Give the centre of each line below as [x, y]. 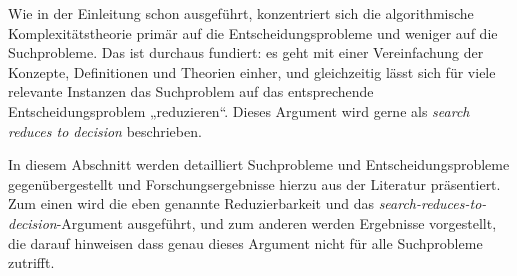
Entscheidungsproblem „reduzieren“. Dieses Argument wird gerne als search [239, 110]
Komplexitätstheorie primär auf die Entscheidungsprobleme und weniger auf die [253, 32]
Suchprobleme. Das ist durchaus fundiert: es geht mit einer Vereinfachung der [246, 52]
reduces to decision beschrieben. [105, 130]
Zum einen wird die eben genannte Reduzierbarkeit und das [191, 203]
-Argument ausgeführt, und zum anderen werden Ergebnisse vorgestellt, [276, 222]
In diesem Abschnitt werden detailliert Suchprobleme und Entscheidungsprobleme [259, 164]
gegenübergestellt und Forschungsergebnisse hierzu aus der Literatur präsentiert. [254, 183]
